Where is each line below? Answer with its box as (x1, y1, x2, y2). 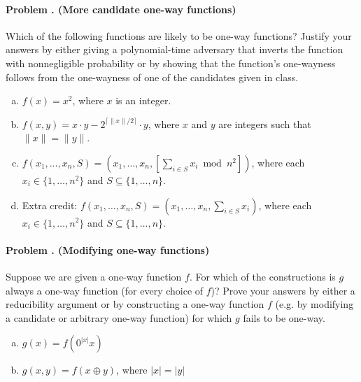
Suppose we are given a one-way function (6, 269, 182, 283)
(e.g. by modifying (275, 297, 354, 311)
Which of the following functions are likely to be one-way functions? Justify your (6, 28, 352, 43)
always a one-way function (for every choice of (6, 283, 204, 297)
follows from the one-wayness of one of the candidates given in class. (6, 69, 299, 84)
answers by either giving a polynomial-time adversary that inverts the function (6, 42, 344, 57)
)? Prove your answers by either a (211, 283, 355, 297)
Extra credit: (22, 197, 78, 212)
